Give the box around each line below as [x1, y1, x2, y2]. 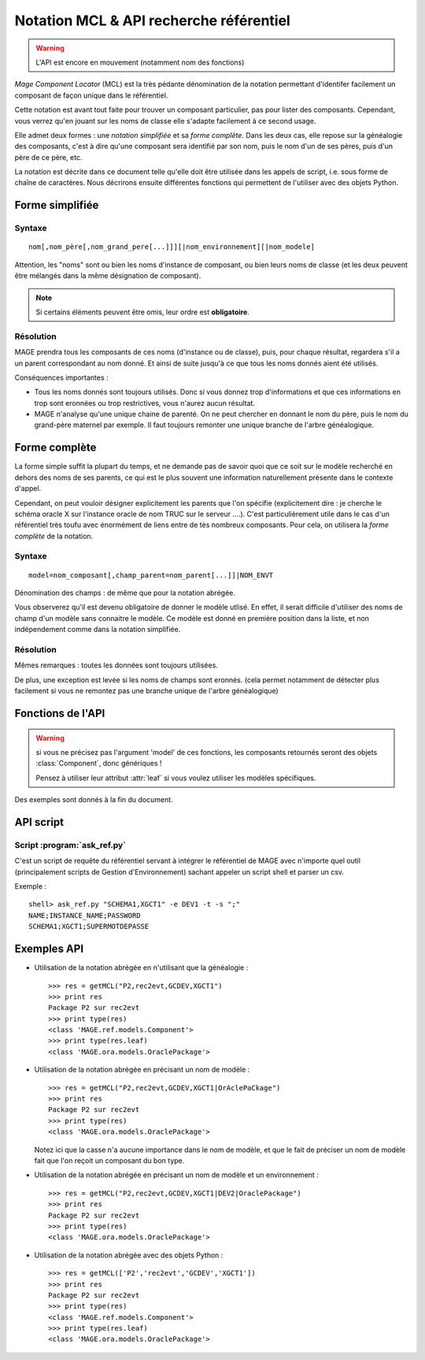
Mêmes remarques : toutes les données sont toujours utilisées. [14, 660, 218, 670]
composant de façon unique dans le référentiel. [14, 91, 168, 100]
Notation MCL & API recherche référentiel [14, 12, 290, 29]
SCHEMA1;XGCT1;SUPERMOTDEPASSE [28, 922, 150, 931]
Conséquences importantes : [14, 373, 109, 382]
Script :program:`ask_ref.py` [14, 839, 126, 850]
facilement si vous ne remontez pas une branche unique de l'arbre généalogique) [14, 686, 279, 696]
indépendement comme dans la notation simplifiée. [14, 625, 181, 634]
